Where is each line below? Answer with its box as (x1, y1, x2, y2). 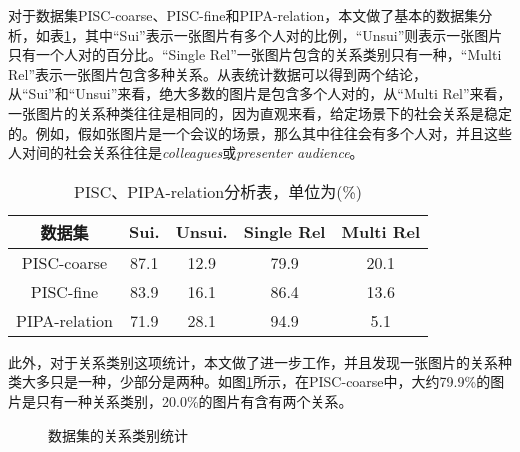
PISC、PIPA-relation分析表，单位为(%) (74, 179, 362, 203)
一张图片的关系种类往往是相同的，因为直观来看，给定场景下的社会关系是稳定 (8, 102, 512, 123)
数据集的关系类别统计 (48, 424, 188, 445)
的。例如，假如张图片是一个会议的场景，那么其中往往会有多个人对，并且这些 (8, 122, 512, 143)
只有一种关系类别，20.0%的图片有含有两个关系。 (35, 390, 353, 411)
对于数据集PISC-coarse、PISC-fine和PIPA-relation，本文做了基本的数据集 (8, 5, 479, 25)
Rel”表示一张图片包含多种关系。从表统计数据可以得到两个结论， (8, 63, 428, 84)
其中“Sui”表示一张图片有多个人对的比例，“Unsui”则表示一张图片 (84, 24, 503, 45)
